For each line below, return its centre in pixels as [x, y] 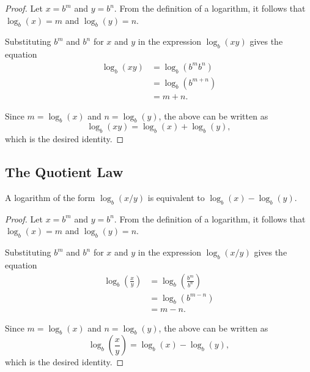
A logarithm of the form [50, 198]
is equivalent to [176, 198]
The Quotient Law [64, 172]
